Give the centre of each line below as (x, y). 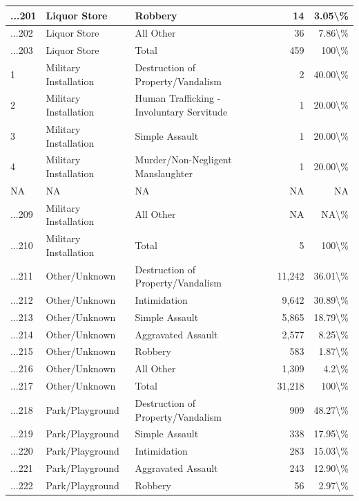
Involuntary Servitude (181, 112)
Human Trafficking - (178, 98)
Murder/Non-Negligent (183, 160)
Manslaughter (164, 173)
